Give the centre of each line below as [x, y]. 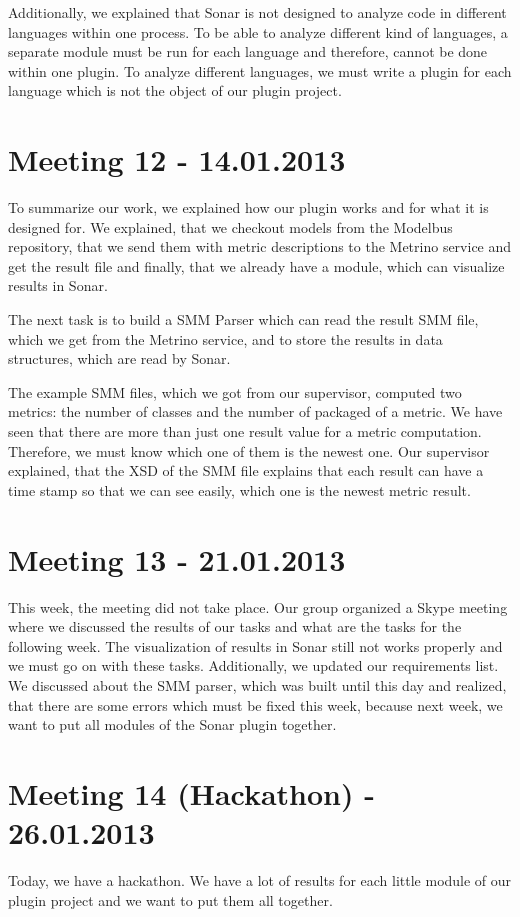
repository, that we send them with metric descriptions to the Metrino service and [260, 246]
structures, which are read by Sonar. [119, 358]
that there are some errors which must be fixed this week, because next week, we [255, 704]
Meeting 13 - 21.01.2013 [177, 558]
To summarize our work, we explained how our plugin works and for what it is [248, 207]
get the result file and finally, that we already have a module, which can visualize [256, 265]
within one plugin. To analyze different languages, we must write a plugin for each [260, 70]
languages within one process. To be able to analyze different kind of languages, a [258, 31]
